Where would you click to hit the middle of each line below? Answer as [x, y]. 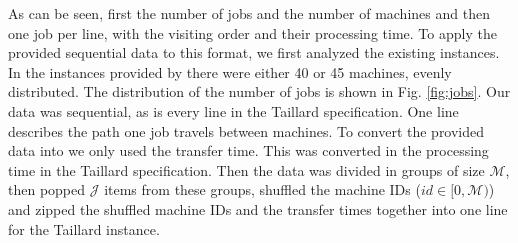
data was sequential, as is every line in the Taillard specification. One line [233, 110]
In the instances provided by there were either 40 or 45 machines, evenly [230, 71]
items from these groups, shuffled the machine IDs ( [262, 189]
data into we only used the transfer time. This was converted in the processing [248, 150]
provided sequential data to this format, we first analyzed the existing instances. [254, 52]
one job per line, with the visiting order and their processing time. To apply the [252, 32]
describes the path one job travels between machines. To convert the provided [246, 130]
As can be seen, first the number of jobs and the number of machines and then [249, 13]
